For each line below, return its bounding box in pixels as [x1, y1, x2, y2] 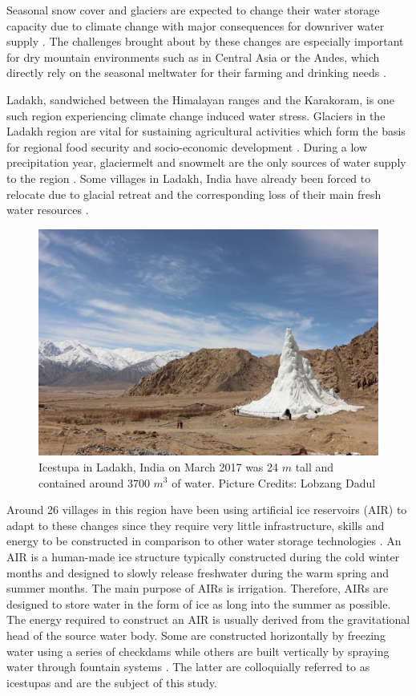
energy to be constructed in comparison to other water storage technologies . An [6, 532, 402, 549]
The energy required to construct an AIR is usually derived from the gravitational [6, 611, 410, 628]
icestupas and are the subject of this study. [6, 674, 217, 690]
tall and [295, 458, 334, 475]
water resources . [6, 201, 89, 218]
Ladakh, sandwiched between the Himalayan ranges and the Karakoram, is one [6, 91, 394, 107]
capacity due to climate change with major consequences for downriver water [6, 17, 385, 34]
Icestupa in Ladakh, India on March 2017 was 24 [38, 458, 279, 475]
